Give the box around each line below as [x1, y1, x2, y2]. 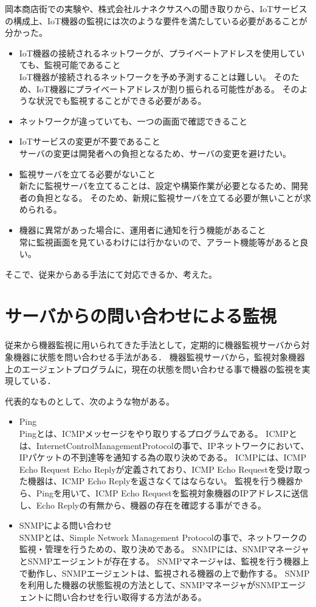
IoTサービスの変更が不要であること [19, 135, 160, 148]
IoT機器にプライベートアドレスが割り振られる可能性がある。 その [36, 82, 300, 95]
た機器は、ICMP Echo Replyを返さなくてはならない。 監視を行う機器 [19, 475, 295, 487]
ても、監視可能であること [19, 58, 121, 71]
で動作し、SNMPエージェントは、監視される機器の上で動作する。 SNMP [19, 566, 310, 579]
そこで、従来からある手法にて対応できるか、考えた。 [5, 267, 217, 280]
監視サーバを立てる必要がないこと [19, 167, 156, 180]
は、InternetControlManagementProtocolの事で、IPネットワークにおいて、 [19, 439, 309, 451]
